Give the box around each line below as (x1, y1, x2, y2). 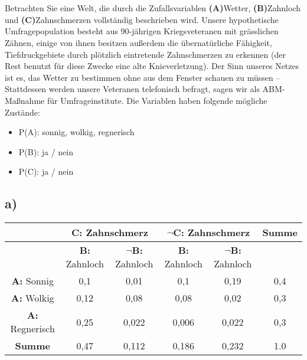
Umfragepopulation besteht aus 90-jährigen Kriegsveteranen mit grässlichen (5, 25, 279, 37)
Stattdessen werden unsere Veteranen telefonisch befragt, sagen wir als (5, 83, 260, 95)
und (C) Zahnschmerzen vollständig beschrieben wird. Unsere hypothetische (5, 13, 279, 25)
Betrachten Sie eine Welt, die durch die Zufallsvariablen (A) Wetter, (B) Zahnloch (5, 2, 301, 14)
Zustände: (5, 106, 40, 118)
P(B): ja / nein (18, 145, 73, 158)
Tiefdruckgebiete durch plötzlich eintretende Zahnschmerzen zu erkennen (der (5, 48, 286, 60)
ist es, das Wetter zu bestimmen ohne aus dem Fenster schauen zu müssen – (5, 71, 280, 83)
